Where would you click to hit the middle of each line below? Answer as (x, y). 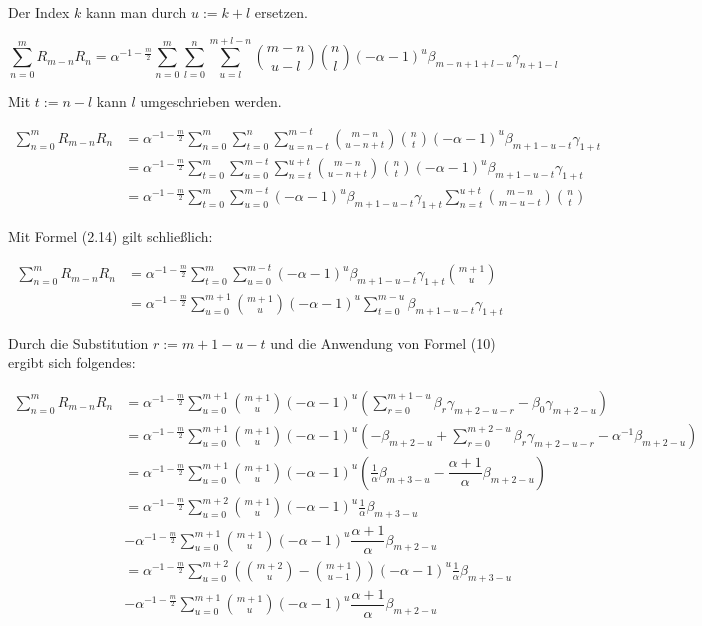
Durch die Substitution (78, 342)
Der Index (39, 12)
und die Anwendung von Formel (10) (383, 342)
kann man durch (136, 12)
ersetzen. (281, 12)
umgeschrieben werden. (211, 100)
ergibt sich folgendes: (72, 362)
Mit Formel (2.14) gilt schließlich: (110, 236)
